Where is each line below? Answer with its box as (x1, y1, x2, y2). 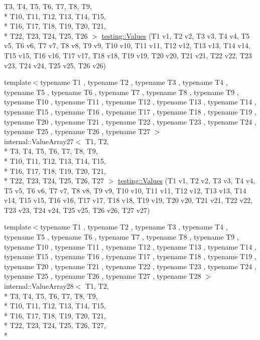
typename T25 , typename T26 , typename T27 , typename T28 (4, 271, 201, 281)
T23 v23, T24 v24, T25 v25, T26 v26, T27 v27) (4, 204, 150, 215)
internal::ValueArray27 (4, 136, 74, 146)
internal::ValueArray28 (4, 281, 74, 291)
